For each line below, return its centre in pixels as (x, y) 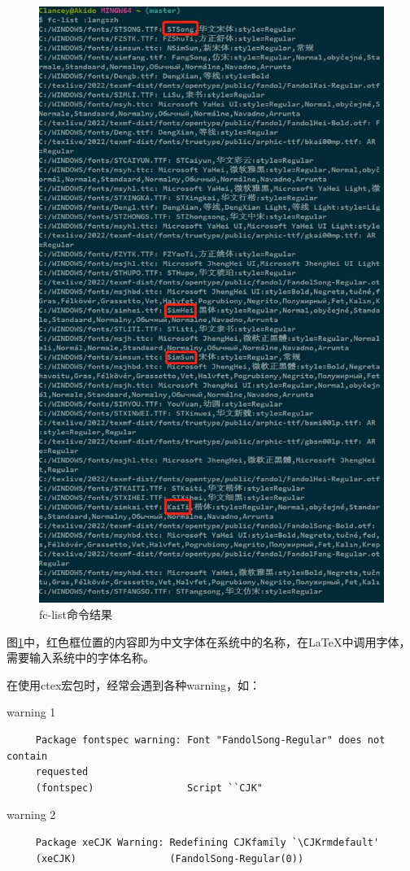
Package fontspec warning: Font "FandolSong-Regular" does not (210, 740)
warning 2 (31, 814)
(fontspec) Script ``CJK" (149, 788)
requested (62, 772)
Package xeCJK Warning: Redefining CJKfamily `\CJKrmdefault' (207, 842)
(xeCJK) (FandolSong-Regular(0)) (170, 858)
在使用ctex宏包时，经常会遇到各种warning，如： (133, 684)
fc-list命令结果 (76, 614)
